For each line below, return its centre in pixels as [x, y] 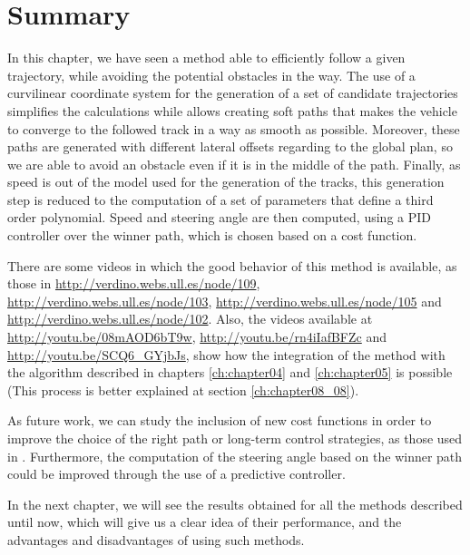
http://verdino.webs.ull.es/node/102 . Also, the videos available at [190, 319]
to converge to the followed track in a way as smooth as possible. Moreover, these [234, 128]
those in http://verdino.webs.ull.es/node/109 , [134, 283]
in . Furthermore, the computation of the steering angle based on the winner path [235, 456]
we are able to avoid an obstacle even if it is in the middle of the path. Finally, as [234, 164]
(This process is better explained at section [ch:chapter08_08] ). [183, 389]
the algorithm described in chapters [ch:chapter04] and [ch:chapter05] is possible [230, 372]
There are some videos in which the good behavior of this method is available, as [232, 265]
